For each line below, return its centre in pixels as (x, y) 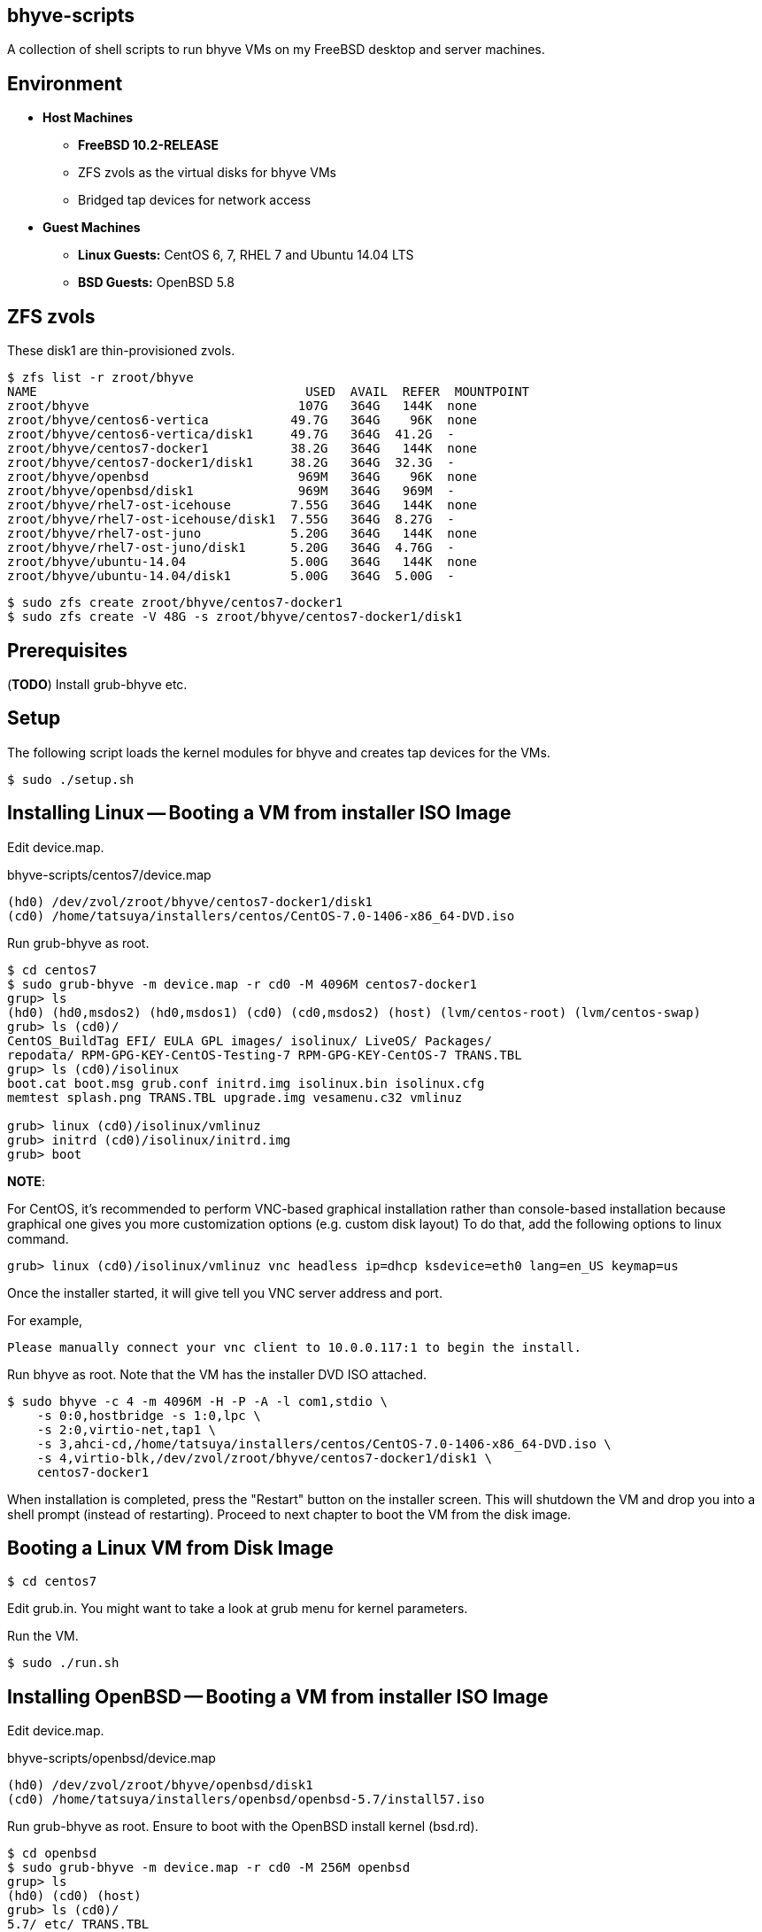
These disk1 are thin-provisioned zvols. (121, 351)
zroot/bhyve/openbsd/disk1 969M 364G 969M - (231, 491)
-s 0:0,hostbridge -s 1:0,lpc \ (149, 1415)
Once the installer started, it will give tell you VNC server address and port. (225, 1292)
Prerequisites (67, 650)
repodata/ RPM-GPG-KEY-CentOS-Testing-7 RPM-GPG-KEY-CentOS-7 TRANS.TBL (265, 1055)
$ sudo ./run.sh (63, 1663)
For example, (45, 1320)
